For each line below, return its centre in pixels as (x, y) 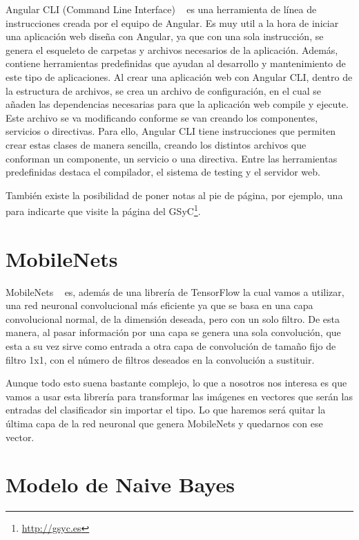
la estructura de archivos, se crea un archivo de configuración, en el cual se (164, 90)
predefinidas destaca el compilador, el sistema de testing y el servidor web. (163, 172)
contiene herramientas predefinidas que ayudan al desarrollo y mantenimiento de (176, 63)
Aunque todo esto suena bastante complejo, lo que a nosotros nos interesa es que (176, 383)
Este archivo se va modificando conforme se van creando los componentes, (162, 117)
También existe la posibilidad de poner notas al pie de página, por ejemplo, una (174, 195)
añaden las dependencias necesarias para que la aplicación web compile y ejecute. (177, 104)
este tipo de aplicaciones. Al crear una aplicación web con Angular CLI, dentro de (179, 76)
